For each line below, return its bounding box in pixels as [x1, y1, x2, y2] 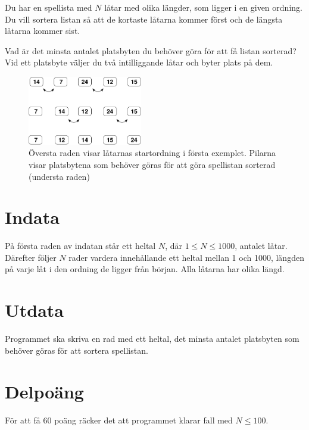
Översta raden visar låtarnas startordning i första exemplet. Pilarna [29, 147, 276, 159]
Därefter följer [5, 251, 57, 263]
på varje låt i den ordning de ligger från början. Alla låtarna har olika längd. [5, 263, 285, 275]
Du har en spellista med [5, 1, 92, 13]
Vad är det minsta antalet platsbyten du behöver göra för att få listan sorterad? [5, 44, 296, 57]
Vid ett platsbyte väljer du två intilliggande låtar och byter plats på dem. [5, 56, 273, 68]
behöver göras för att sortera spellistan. [5, 344, 148, 356]
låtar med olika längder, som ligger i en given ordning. [104, 1, 302, 13]
